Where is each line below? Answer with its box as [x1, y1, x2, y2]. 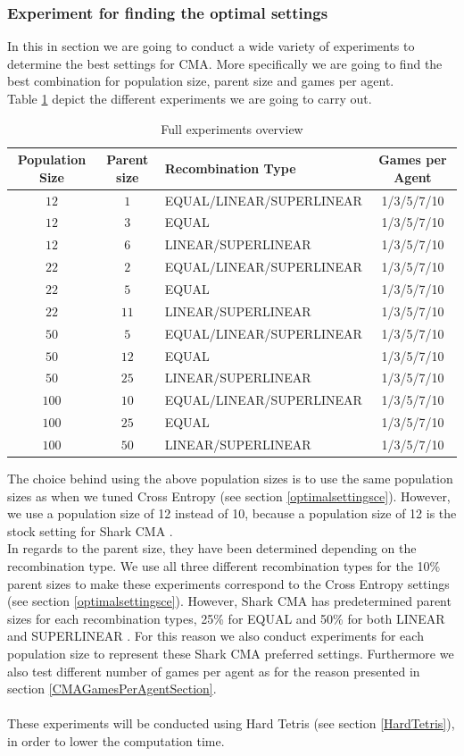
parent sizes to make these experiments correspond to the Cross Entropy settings [7, 574, 450, 592]
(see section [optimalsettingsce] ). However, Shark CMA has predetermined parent [7, 592, 452, 610]
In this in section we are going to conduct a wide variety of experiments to [7, 37, 415, 55]
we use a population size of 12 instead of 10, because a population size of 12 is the [7, 504, 457, 523]
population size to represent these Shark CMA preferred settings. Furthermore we [7, 643, 454, 662]
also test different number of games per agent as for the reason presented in [7, 661, 420, 680]
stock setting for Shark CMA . [7, 521, 173, 540]
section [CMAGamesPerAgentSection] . [7, 679, 217, 698]
